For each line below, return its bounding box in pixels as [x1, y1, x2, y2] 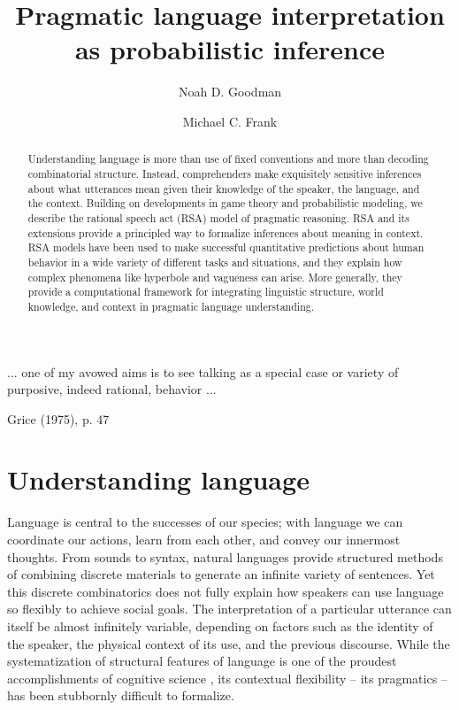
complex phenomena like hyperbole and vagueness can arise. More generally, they [27, 269, 402, 284]
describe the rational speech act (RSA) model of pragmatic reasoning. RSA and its [27, 210, 409, 225]
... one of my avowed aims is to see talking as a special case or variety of [7, 362, 399, 381]
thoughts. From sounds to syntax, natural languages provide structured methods [7, 547, 443, 566]
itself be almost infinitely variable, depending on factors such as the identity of [7, 616, 433, 635]
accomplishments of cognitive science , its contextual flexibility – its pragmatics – [7, 668, 448, 687]
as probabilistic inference [74, 31, 386, 67]
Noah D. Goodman [178, 82, 282, 101]
